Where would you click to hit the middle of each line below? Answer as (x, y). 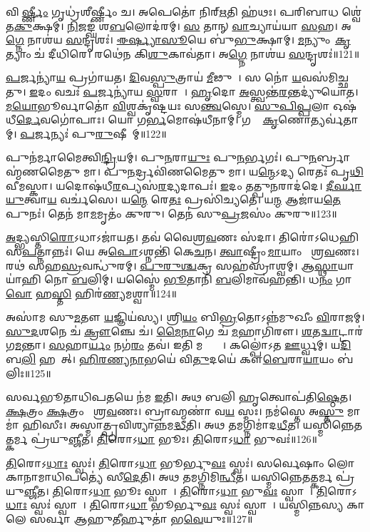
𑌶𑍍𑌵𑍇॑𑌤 (352, 11)
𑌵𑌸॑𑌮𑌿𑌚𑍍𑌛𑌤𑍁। (325, 77)
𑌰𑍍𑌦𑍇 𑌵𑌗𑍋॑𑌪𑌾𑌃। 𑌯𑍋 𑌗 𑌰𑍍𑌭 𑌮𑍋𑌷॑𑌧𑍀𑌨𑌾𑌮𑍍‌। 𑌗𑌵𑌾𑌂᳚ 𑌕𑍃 (147, 119)
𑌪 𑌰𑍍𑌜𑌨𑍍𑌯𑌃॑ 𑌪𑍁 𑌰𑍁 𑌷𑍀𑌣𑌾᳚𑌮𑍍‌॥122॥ (93, 133)
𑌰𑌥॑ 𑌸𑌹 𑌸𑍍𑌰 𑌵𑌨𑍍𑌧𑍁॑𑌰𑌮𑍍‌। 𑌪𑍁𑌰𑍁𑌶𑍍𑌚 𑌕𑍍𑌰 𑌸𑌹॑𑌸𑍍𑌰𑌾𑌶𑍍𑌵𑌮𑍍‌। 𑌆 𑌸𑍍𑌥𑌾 (172, 265)
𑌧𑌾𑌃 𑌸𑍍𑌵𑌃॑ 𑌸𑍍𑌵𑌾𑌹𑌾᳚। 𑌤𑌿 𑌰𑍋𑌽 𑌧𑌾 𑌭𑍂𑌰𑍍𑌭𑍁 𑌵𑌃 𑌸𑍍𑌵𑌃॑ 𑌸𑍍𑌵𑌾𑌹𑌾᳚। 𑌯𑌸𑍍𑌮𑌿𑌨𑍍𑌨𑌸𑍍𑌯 (175, 505)
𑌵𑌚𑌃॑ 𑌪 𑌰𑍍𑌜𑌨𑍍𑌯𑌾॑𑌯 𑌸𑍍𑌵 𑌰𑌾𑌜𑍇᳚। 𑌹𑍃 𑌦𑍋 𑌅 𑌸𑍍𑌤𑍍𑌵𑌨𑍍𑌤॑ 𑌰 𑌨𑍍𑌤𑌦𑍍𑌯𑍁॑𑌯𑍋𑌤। (206, 91)
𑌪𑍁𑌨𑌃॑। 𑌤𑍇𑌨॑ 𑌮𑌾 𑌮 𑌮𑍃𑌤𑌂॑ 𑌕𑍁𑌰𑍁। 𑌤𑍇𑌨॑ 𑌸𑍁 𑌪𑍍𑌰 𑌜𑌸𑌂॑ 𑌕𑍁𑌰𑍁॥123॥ (171, 213)
